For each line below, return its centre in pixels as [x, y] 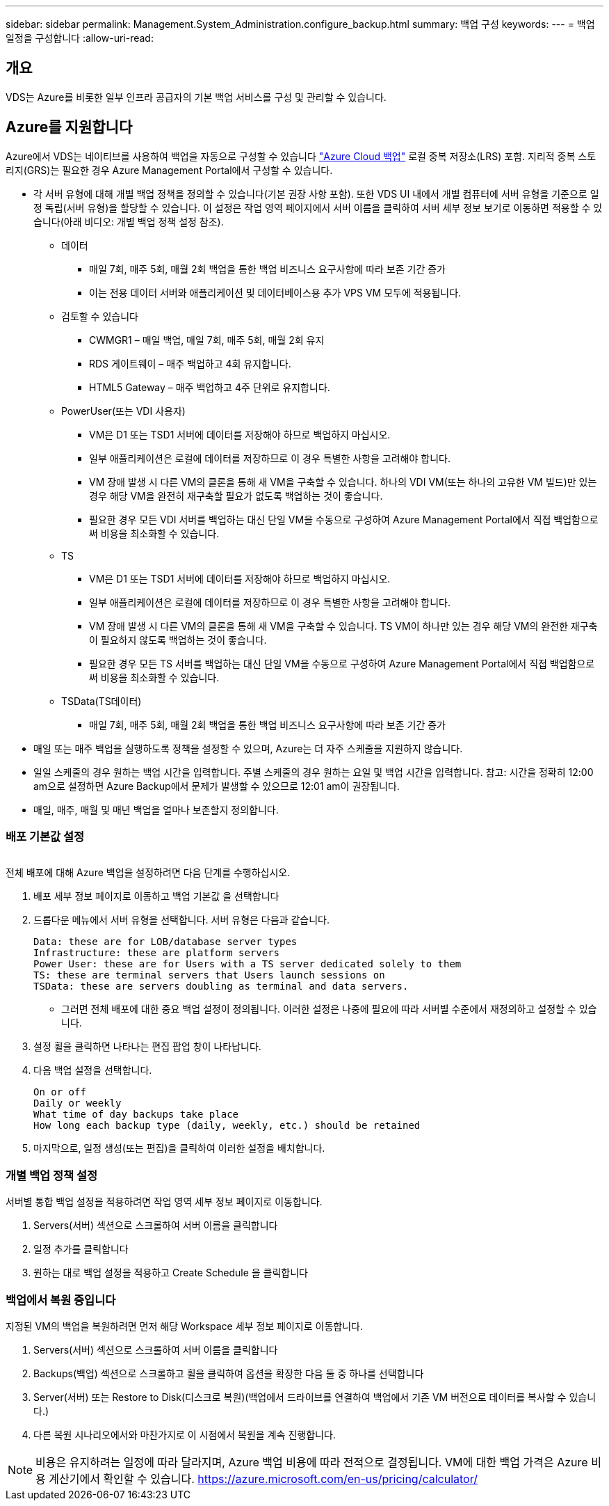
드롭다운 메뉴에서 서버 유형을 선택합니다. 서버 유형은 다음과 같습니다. [181, 920]
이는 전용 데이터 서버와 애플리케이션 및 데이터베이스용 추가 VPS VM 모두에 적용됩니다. [275, 292]
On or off [60, 1092]
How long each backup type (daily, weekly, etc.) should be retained [227, 1126]
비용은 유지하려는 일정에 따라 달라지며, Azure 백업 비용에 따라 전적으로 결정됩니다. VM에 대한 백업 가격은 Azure [312, 1462]
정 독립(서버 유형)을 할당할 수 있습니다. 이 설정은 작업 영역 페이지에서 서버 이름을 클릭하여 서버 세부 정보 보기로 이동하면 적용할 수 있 [318, 207]
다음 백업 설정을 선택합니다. [93, 1070]
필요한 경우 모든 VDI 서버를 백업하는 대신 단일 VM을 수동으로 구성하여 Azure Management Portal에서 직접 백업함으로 [344, 519]
